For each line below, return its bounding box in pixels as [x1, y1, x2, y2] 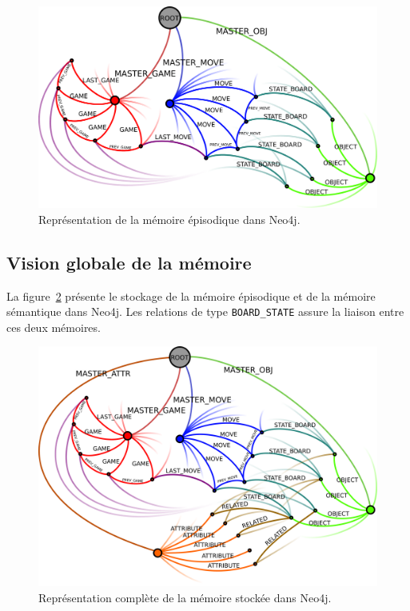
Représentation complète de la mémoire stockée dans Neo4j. [38, 589, 332, 605]
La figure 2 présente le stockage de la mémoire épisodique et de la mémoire [6, 287, 376, 304]
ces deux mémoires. [6, 318, 101, 335]
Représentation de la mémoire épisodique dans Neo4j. [38, 210, 301, 227]
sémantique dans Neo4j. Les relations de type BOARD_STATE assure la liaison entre [6, 303, 404, 320]
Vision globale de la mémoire [6, 250, 252, 274]
